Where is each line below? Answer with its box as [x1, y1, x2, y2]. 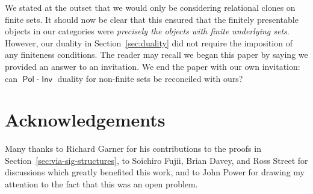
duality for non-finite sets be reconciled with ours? [57, 72, 243, 84]
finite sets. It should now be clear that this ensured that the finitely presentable [5, 13, 299, 25]
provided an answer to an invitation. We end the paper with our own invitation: [5, 60, 300, 72]
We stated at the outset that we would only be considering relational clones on [5, 1, 296, 13]
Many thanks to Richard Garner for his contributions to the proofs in [5, 142, 261, 155]
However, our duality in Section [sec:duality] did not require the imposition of [5, 36, 293, 49]
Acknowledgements [5, 107, 166, 132]
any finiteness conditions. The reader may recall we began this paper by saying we [5, 48, 308, 61]
